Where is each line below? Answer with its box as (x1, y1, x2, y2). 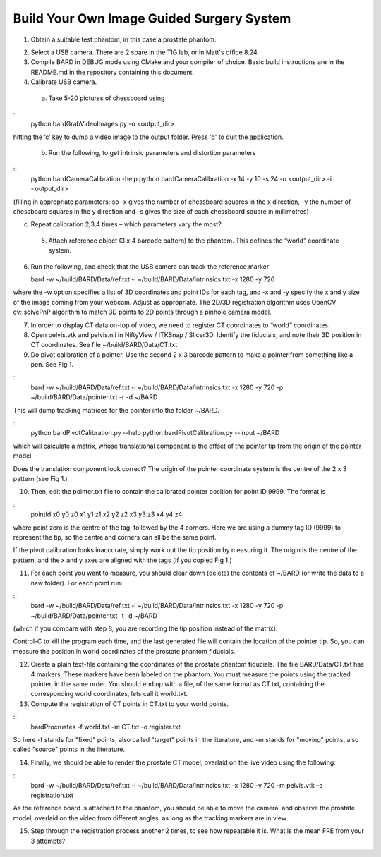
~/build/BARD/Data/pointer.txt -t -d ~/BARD (30, 611, 158, 620)
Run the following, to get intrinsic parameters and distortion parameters (48, 149, 256, 157)
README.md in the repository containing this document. (30, 68, 194, 76)
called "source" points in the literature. (13, 745, 126, 754)
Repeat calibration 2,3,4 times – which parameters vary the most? (30, 220, 222, 229)
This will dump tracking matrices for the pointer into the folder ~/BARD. (13, 406, 220, 414)
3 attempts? (30, 837, 66, 845)
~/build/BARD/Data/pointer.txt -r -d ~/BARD (30, 393, 158, 401)
